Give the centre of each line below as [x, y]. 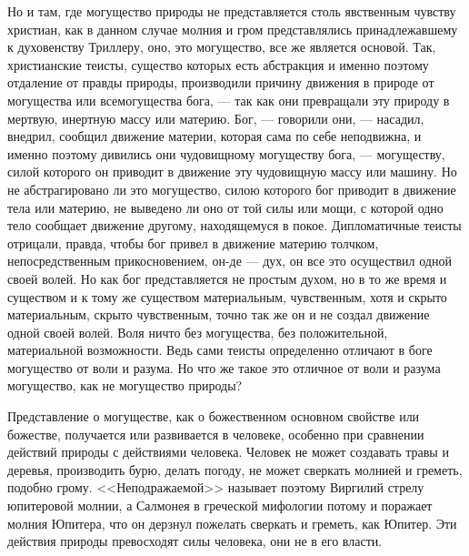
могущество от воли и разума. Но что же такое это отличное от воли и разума [224, 367]
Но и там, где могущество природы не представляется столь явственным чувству [232, 11]
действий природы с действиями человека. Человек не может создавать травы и [228, 452]
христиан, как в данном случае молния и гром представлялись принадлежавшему [233, 29]
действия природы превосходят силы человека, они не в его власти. [195, 541]
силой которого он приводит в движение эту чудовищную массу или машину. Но [232, 172]
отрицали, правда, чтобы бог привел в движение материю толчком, [193, 243]
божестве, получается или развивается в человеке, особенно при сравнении [216, 434]
